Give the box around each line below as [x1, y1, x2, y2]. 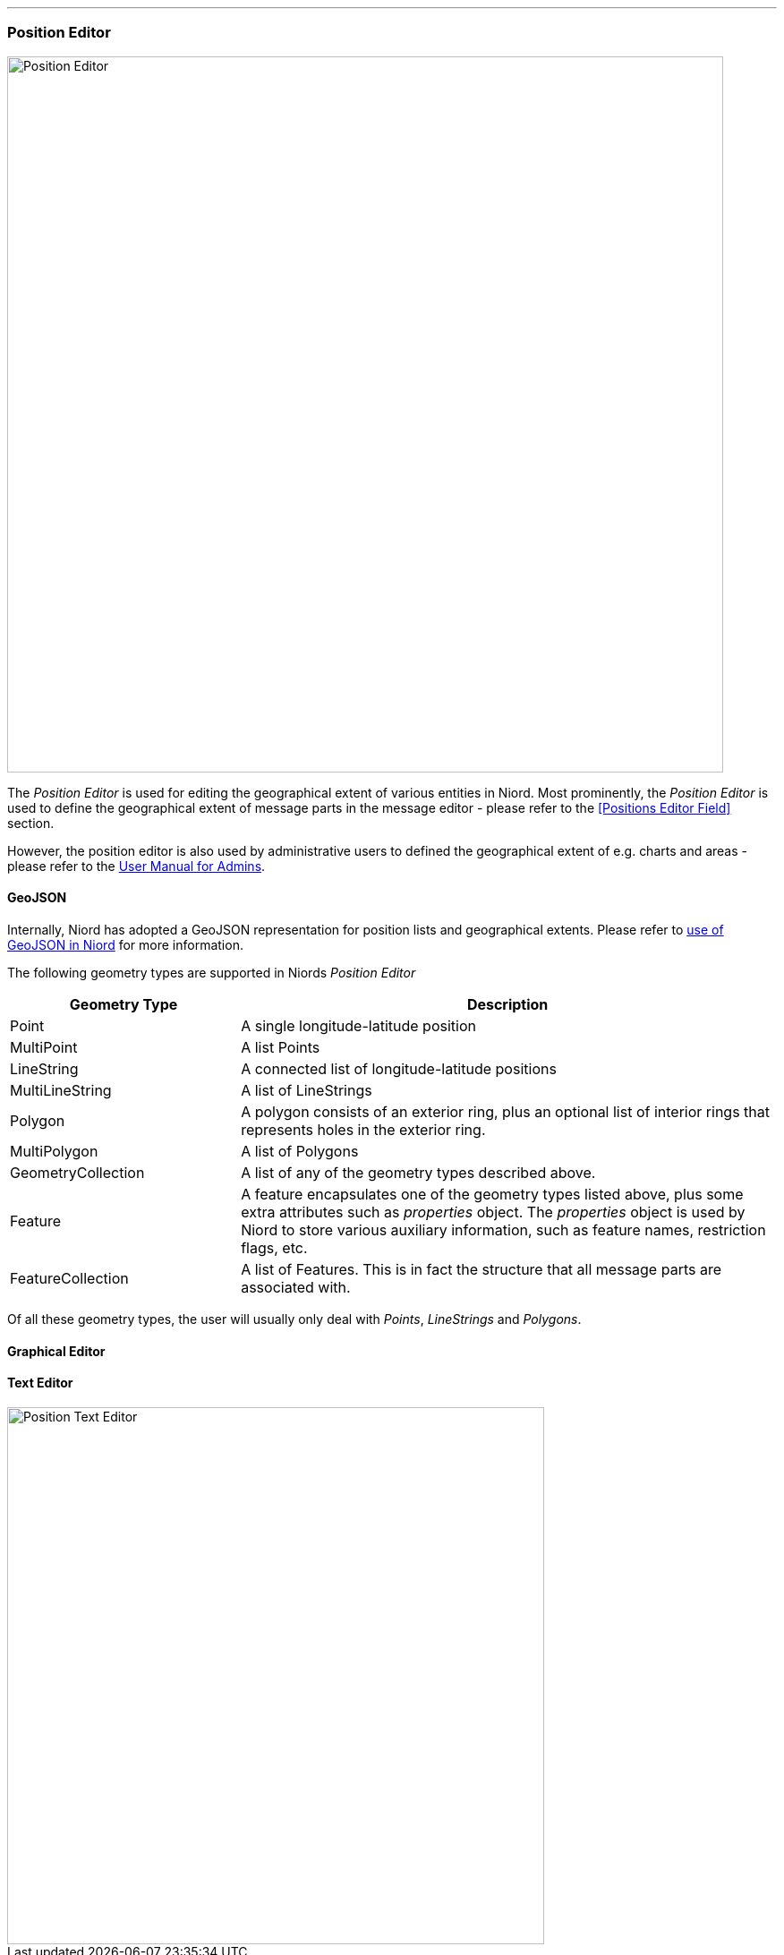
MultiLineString [10, 1080, 112, 1099]
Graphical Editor [7, 1343, 106, 1359]
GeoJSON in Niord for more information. [7, 936, 243, 952]
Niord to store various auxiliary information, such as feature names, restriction [241, 1220, 766, 1239]
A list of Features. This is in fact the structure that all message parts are [241, 1259, 721, 1278]
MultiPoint [10, 1037, 78, 1056]
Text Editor [7, 1375, 73, 1391]
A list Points [241, 1037, 320, 1056]
